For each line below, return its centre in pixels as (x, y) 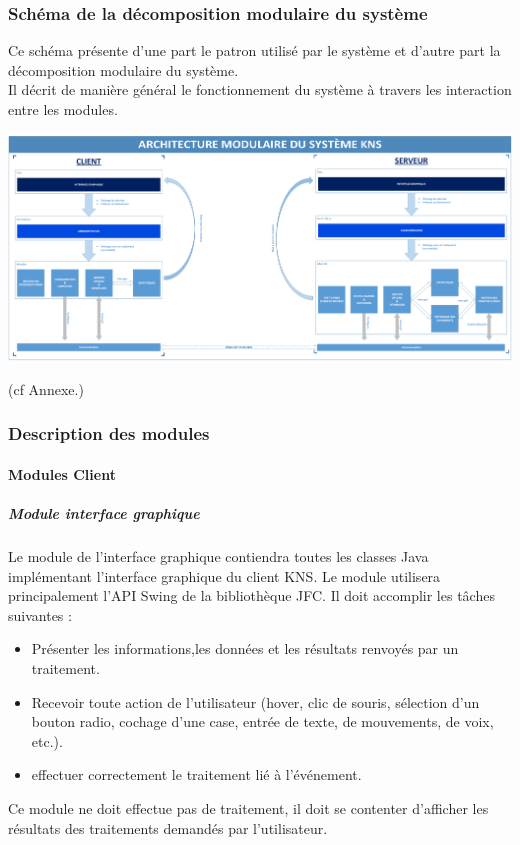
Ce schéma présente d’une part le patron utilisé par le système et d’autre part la (254, 50)
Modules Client (62, 473)
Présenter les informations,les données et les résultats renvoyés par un (245, 648)
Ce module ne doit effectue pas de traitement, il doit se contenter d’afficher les (248, 807)
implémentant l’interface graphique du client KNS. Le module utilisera (224, 575)
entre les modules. (63, 109)
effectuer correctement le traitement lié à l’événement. (196, 774)
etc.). (47, 740)
